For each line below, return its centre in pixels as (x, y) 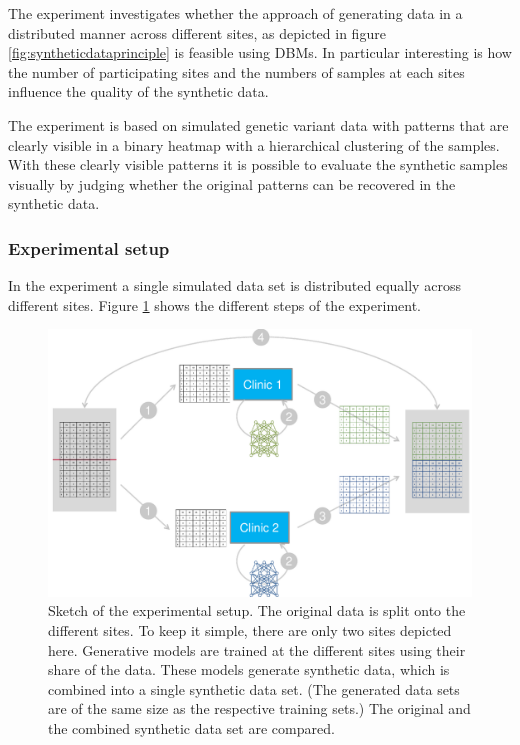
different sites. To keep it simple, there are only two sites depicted (250, 630)
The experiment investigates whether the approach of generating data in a (235, 13)
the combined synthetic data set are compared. (191, 727)
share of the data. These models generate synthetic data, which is (249, 669)
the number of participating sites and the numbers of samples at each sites (236, 71)
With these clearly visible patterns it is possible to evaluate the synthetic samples (258, 164)
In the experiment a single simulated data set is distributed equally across (234, 285)
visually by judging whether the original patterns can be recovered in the (232, 183)
